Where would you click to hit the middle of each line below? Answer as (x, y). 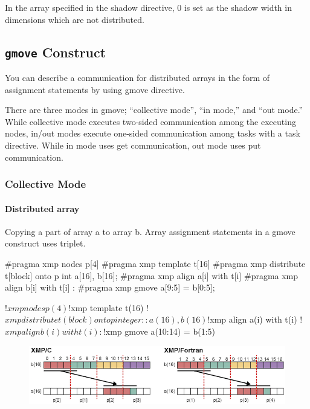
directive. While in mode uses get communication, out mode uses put (133, 145)
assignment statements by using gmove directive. (95, 89)
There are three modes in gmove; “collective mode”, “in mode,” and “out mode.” (154, 110)
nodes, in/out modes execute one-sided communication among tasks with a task (153, 133)
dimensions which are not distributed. (75, 19)
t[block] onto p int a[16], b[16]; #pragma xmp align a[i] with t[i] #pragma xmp (152, 275)
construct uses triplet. (45, 243)
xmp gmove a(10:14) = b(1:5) (160, 331)
